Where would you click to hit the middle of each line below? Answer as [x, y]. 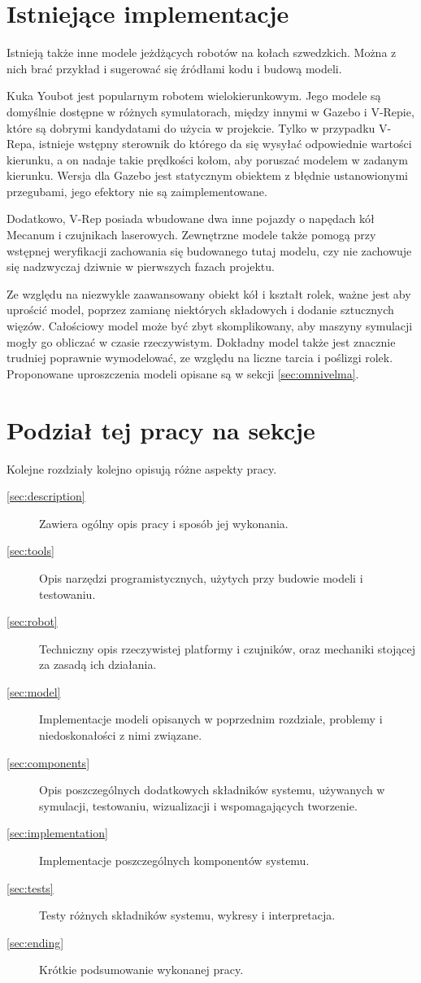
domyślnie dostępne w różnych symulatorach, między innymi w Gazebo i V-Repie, [210, 111]
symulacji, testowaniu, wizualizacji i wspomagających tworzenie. [198, 805]
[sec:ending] [35, 942]
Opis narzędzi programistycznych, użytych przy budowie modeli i [201, 577]
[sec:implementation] [57, 833]
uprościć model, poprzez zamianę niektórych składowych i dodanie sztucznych [200, 310]
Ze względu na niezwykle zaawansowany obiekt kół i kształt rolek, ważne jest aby [209, 293]
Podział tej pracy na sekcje [161, 429]
